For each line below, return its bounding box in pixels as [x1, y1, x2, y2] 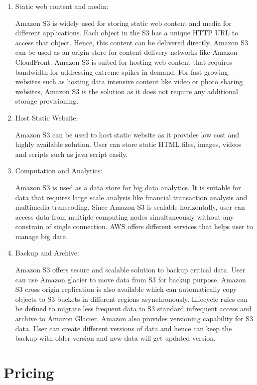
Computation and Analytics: [15, 165, 103, 176]
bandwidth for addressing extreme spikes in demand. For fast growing [15, 66, 228, 77]
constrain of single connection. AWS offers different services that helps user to [15, 221, 253, 232]
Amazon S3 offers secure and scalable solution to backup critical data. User [15, 264, 246, 275]
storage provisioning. [15, 96, 79, 106]
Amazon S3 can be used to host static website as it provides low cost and [15, 129, 240, 139]
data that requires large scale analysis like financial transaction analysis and [15, 192, 248, 202]
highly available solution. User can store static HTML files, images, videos [15, 139, 242, 149]
